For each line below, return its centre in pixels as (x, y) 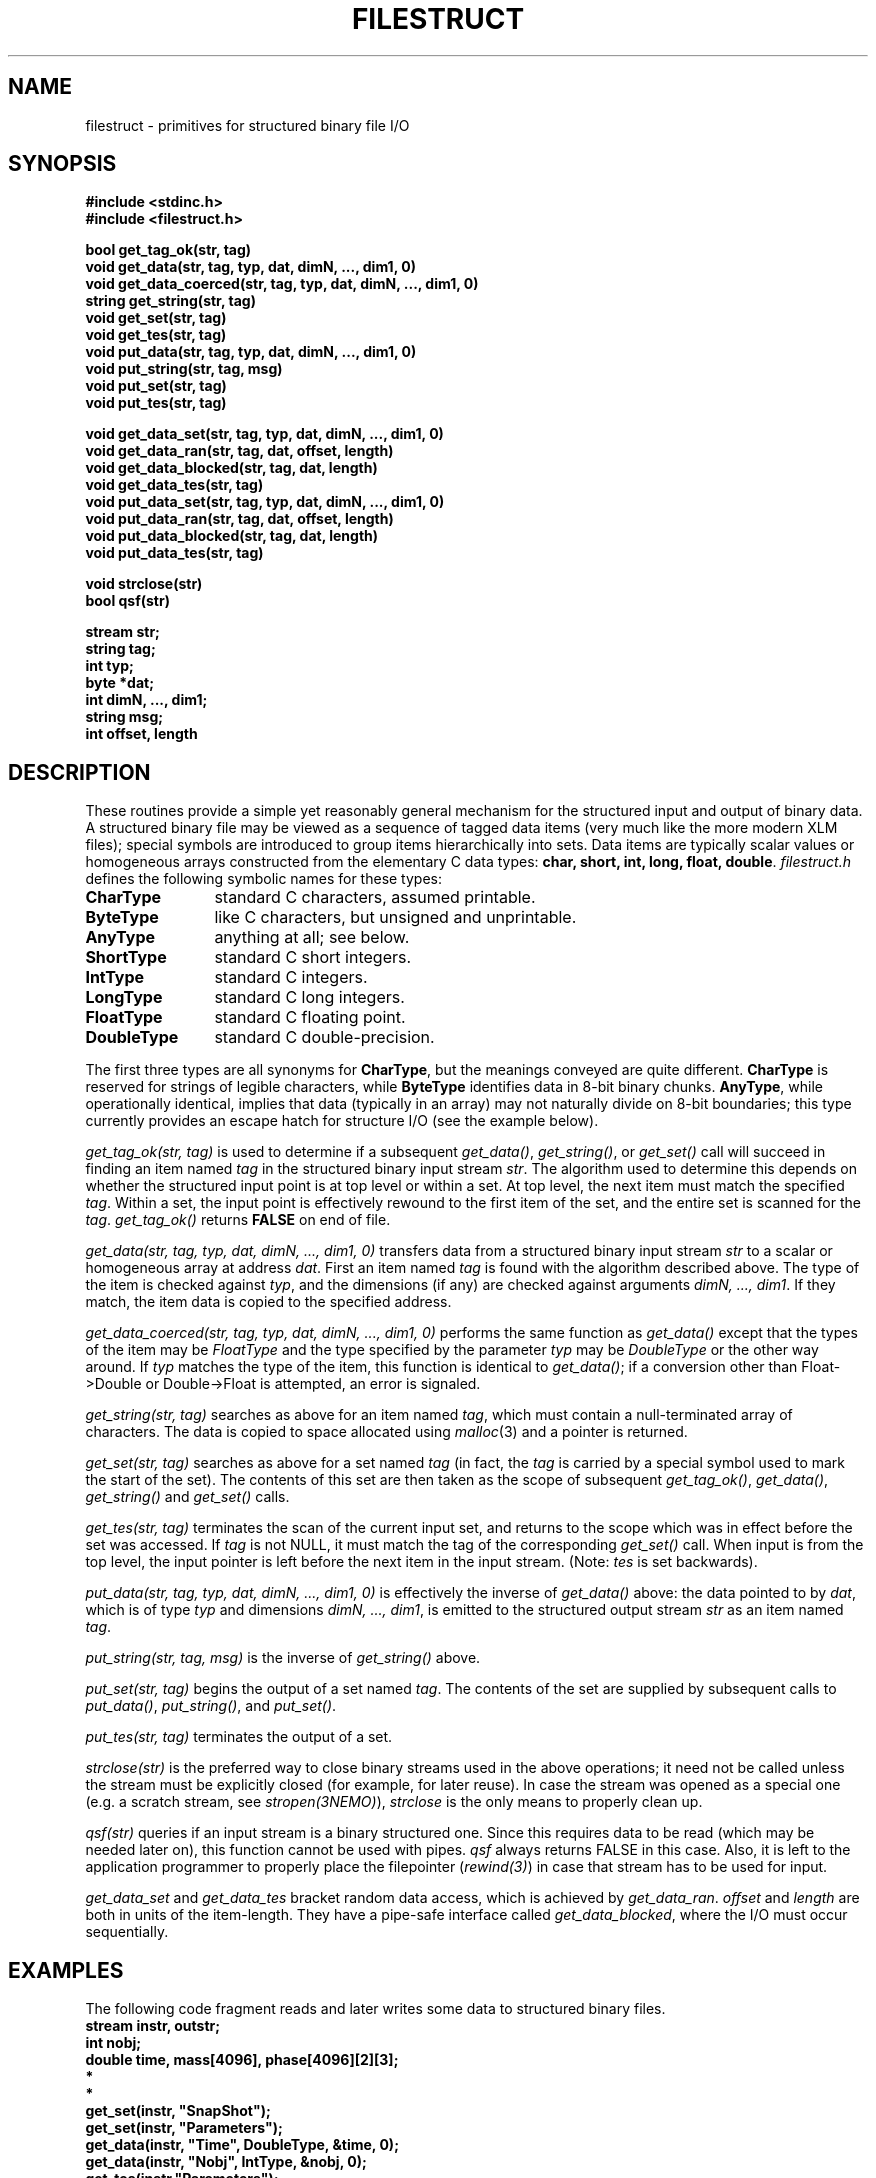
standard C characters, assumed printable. (375, 897)
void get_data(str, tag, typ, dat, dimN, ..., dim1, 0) (250, 267)
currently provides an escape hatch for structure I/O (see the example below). (342, 1121)
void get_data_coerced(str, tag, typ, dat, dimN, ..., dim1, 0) (282, 284)
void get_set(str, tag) (156, 318)
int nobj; (113, 2043)
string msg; (124, 717)
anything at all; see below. (312, 937)
